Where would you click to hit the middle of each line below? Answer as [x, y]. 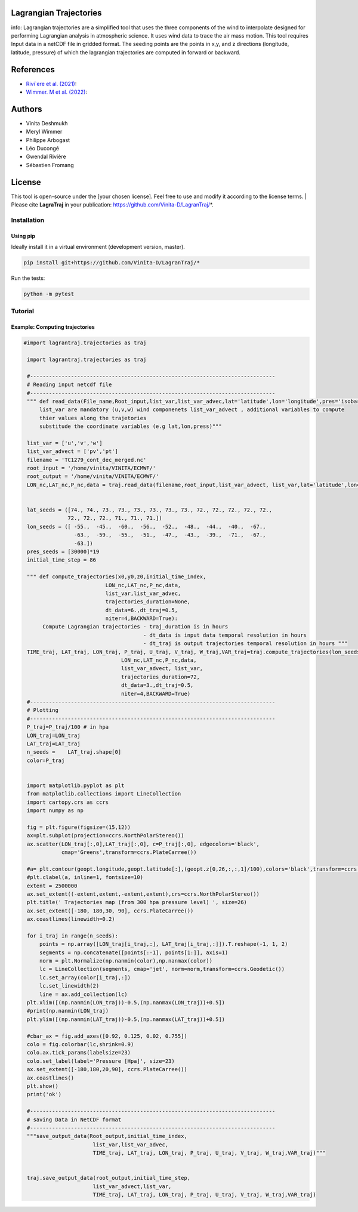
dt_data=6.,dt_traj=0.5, [142, 610]
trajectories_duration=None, [148, 602]
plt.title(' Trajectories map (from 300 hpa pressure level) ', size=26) [137, 902]
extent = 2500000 [52, 886]
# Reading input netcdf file [70, 385]
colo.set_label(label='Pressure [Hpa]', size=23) [101, 1061]
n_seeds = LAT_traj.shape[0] [74, 752]
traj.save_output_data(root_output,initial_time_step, [109, 1178]
